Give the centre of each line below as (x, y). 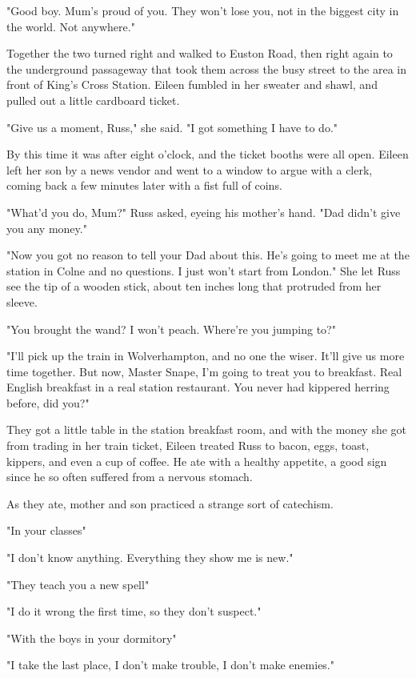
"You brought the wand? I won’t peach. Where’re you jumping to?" (171, 329)
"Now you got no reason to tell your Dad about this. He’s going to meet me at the (208, 255)
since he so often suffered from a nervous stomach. (130, 477)
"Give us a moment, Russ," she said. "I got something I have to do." (172, 127)
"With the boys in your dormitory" (92, 638)
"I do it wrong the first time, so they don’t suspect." (134, 611)
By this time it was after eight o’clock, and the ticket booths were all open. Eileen (208, 154)
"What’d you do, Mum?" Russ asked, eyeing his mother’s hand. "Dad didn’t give (204, 212)
